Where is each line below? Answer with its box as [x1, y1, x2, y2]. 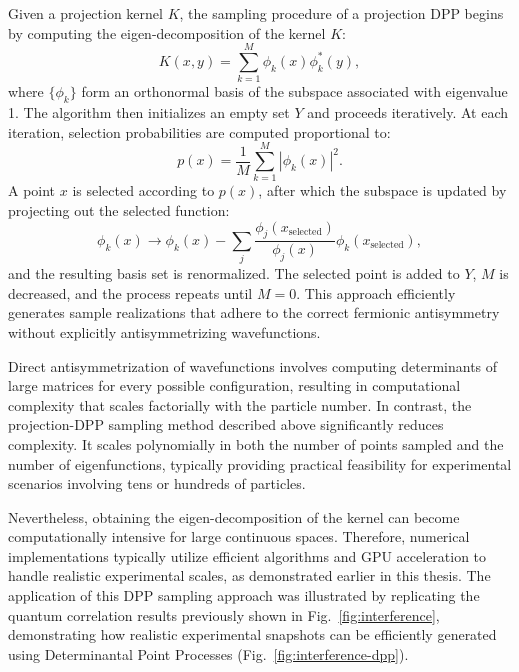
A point [8, 180, 56, 201]
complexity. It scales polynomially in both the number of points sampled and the [8, 433, 504, 454]
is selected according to [72, 180, 215, 201]
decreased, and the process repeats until [8, 282, 253, 303]
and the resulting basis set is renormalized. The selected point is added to [8, 263, 460, 284]
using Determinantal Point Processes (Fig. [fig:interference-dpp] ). [8, 643, 409, 664]
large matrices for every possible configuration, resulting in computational [8, 375, 461, 396]
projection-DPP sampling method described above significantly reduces [8, 414, 444, 435]
